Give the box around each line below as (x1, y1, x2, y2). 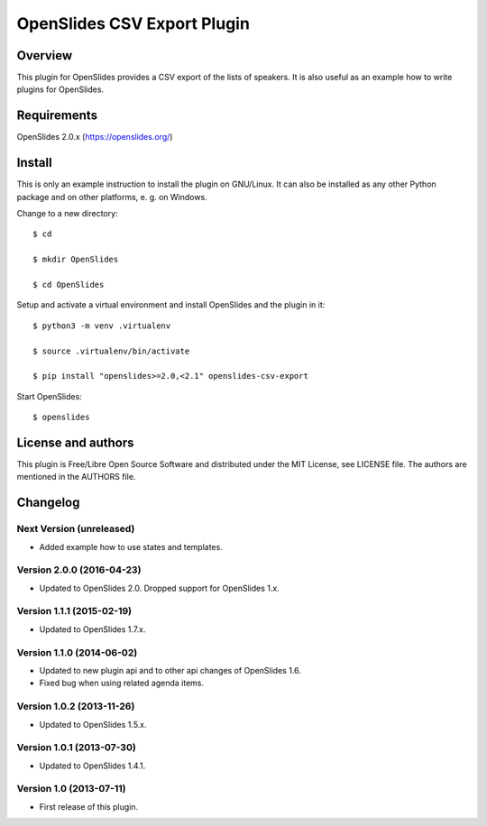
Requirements (16, 108, 98, 124)
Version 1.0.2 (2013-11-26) (16, 700, 135, 712)
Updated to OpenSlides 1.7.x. (39, 623, 146, 635)
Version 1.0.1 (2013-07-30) (16, 741, 137, 754)
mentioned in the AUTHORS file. (16, 472, 136, 482)
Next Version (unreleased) (16, 523, 135, 536)
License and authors (16, 435, 134, 450)
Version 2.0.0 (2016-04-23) (16, 564, 142, 576)
